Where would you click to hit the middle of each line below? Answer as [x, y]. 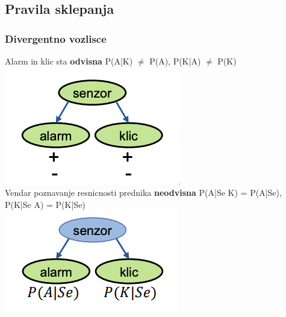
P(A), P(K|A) [175, 61]
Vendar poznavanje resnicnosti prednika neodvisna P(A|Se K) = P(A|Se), [143, 193]
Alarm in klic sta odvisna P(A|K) [69, 61]
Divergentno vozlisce [56, 38]
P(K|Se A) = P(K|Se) [45, 204]
